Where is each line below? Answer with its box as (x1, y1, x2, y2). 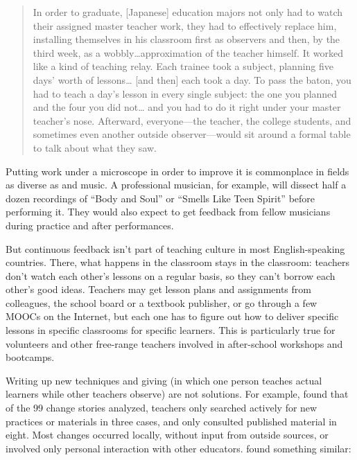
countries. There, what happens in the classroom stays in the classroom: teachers (6, 255, 349, 269)
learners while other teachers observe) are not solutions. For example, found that (6, 387, 349, 401)
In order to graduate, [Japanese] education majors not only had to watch (33, 5, 342, 19)
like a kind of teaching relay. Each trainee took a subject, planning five (33, 59, 334, 73)
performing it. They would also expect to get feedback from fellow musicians (6, 204, 331, 219)
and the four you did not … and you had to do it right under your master (33, 100, 341, 114)
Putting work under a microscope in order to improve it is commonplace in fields (6, 163, 349, 178)
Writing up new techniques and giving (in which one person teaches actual (6, 373, 322, 387)
